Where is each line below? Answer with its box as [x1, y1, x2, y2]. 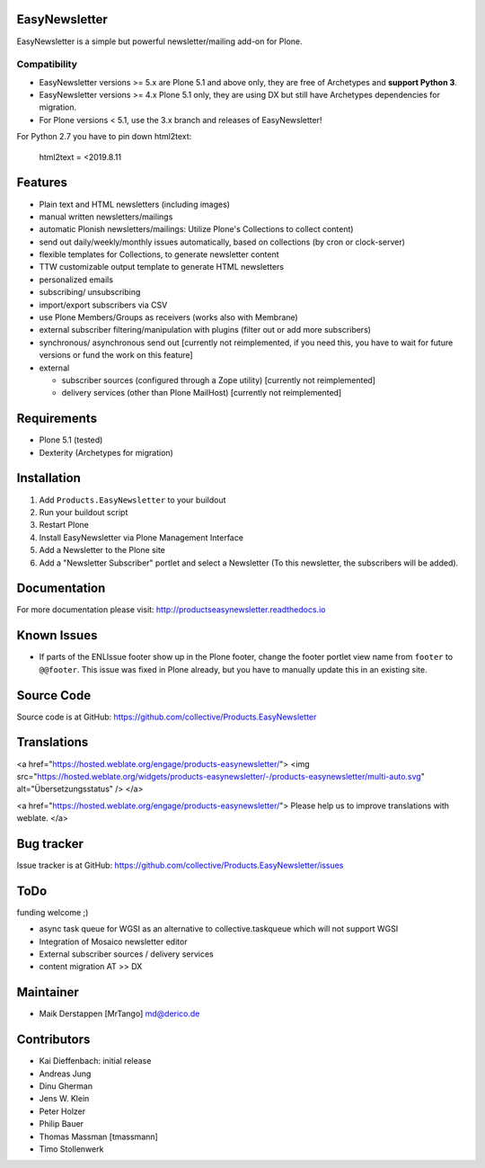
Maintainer [16, 985, 80, 1000]
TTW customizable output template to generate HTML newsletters [39, 262, 285, 272]
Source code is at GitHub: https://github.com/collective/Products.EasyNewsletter [16, 711, 317, 722]
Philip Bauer [39, 1119, 84, 1129]
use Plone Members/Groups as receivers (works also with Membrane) [39, 312, 298, 323]
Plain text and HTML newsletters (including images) [39, 199, 231, 210]
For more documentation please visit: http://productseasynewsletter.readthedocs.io [16, 604, 326, 615]
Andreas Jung [39, 1068, 92, 1079]
